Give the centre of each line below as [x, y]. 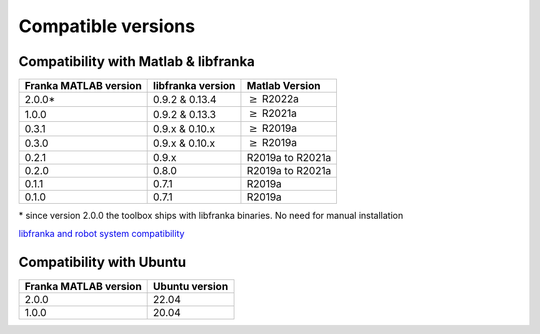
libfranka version [194, 86]
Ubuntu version [191, 286]
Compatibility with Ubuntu [102, 261]
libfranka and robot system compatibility [101, 234]
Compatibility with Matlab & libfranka [136, 61]
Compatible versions [106, 26]
